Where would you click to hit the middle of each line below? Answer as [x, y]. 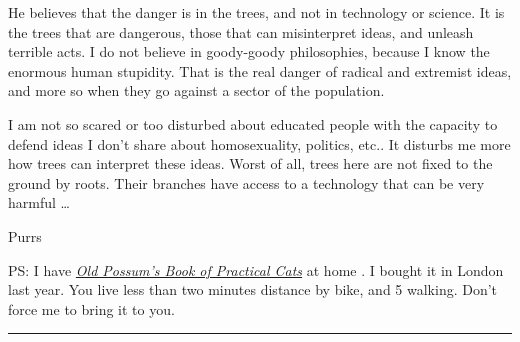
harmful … [39, 202]
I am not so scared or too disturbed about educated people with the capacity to [253, 123]
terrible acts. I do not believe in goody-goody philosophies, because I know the [249, 51]
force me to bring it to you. [91, 308]
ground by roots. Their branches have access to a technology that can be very [246, 182]
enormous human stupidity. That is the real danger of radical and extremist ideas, [260, 70]
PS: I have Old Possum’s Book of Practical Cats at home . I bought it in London [256, 269]
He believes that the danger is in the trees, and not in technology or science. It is [256, 12]
